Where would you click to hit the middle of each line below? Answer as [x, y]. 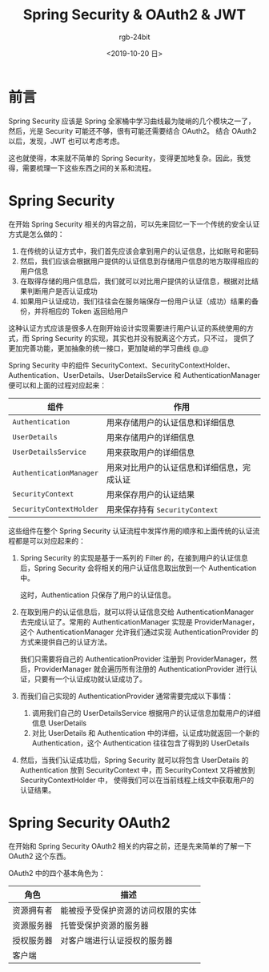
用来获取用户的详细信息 [150, 452]
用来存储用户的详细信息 [150, 437]
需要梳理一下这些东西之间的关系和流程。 [89, 168]
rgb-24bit [134, 37]
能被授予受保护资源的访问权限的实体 [129, 910]
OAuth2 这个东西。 [39, 856]
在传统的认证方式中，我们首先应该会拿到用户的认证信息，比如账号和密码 [139, 251]
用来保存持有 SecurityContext [162, 509]
